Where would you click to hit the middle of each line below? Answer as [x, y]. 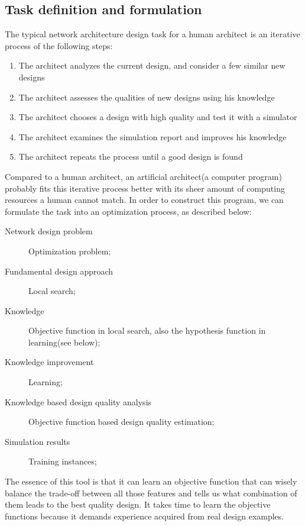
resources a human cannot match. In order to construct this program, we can [144, 200]
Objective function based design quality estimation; [121, 422]
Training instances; [63, 461]
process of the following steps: [59, 45]
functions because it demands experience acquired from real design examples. [145, 516]
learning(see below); [64, 342]
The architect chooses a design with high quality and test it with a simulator [158, 117]
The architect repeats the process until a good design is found [131, 156]
